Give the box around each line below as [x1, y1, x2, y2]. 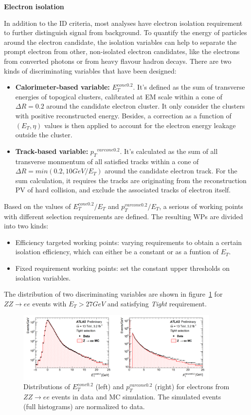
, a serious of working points [159, 201, 243, 211]
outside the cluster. [15, 130, 72, 140]
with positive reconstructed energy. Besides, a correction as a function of [15, 110, 232, 120]
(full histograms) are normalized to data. [23, 401, 145, 411]
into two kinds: [4, 221, 49, 231]
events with [32, 298, 67, 308]
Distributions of [23, 381, 71, 392]
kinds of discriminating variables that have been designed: [4, 65, 177, 75]
